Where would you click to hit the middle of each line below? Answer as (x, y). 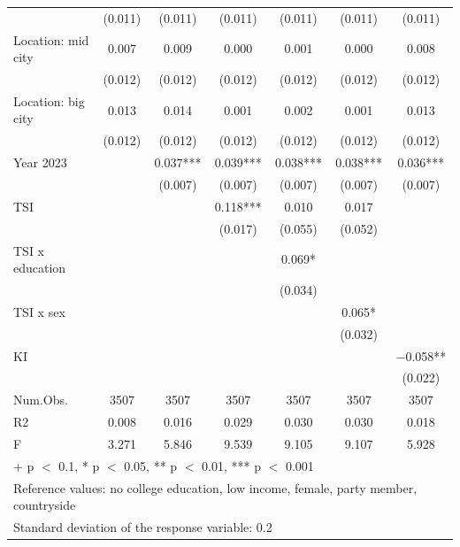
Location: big (49, 100)
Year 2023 (40, 162)
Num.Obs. (41, 400)
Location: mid (51, 39)
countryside (45, 505)
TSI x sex (39, 311)
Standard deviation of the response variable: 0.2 (143, 527)
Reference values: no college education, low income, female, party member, (215, 487)
